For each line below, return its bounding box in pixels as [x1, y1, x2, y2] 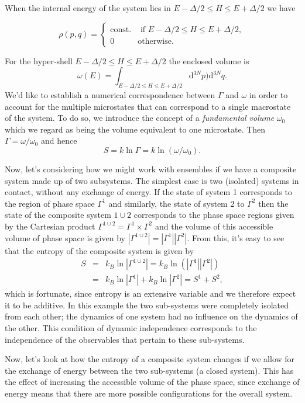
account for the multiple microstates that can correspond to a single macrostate [5, 100, 291, 112]
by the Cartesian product [5, 220, 95, 232]
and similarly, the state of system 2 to [108, 197, 245, 209]
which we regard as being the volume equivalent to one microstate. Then [5, 123, 266, 135]
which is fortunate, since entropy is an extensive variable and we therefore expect [5, 287, 296, 300]
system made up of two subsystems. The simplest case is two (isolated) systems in [5, 174, 299, 186]
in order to [249, 88, 288, 100]
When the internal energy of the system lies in [5, 2, 171, 13]
